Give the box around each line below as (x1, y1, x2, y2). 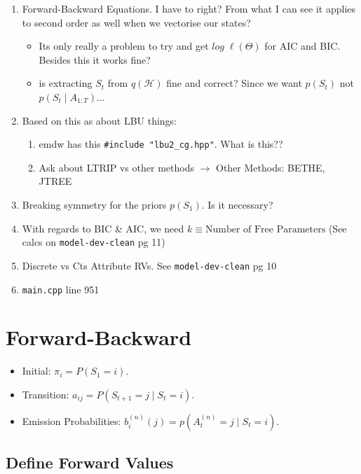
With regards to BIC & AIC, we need (22, 221, 184, 235)
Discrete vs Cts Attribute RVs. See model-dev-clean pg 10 (22, 258, 277, 272)
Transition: (22, 386, 69, 401)
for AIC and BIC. (264, 39, 341, 53)
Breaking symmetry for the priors (22, 197, 167, 211)
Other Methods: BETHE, (216, 160, 325, 174)
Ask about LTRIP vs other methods (39, 160, 194, 174)
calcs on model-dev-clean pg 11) (22, 235, 165, 249)
